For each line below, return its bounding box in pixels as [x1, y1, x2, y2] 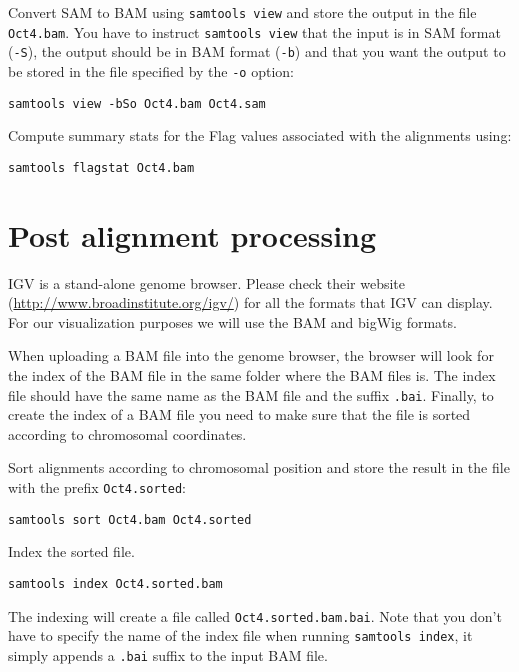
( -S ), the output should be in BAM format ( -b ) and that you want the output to [8, 41, 506, 62]
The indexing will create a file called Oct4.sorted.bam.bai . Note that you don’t [8, 605, 502, 626]
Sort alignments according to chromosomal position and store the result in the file [8, 457, 510, 478]
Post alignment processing [8, 214, 377, 255]
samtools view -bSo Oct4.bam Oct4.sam [8, 96, 266, 111]
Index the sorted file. [8, 541, 135, 562]
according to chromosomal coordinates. [8, 423, 247, 444]
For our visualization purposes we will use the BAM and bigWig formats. [8, 311, 457, 332]
